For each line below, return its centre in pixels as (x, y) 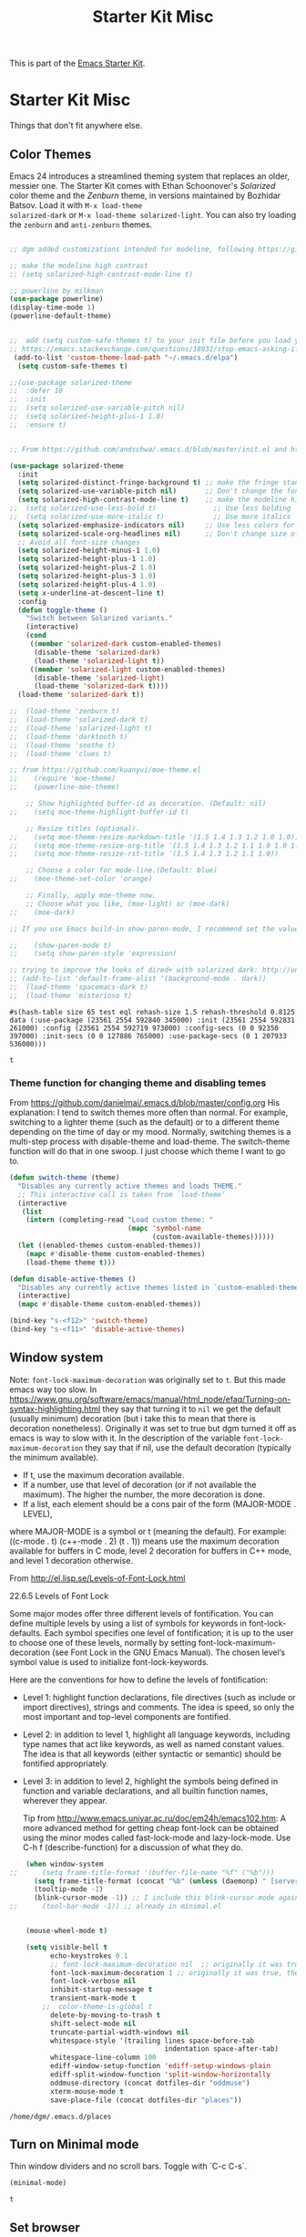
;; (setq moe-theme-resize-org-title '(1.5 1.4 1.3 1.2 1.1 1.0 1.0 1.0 (156, 846)
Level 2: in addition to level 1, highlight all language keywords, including (156, 1734)
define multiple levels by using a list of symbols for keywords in (128, 1623)
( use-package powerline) (56, 299)
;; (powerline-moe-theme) (65, 787)
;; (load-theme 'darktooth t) (69, 736)
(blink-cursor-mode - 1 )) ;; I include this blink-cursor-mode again (166, 1898)
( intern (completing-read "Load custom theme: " (120, 1220)
